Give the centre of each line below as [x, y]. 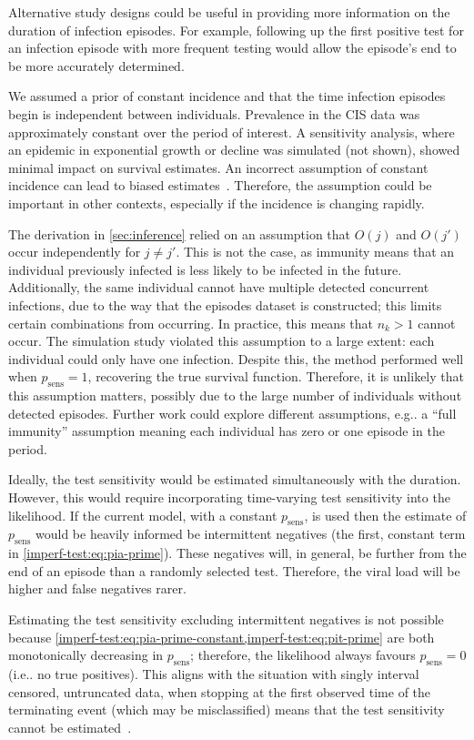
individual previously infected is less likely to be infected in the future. [205, 269]
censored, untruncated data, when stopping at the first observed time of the [220, 691]
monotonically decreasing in [86, 655]
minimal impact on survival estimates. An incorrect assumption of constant [218, 167]
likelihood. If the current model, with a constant [143, 515]
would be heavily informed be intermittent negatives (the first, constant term [251, 534]
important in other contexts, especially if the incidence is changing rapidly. [217, 203]
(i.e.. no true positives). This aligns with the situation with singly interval [214, 674]
